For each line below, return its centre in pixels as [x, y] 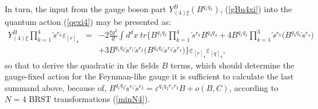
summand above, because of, [56, 87]
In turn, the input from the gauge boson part [85, 9]
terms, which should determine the [233, 65]
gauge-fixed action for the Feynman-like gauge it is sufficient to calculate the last [149, 76]
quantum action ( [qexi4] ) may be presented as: [88, 21]
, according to [254, 87]
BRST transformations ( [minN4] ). [89, 99]
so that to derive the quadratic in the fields [82, 65]
